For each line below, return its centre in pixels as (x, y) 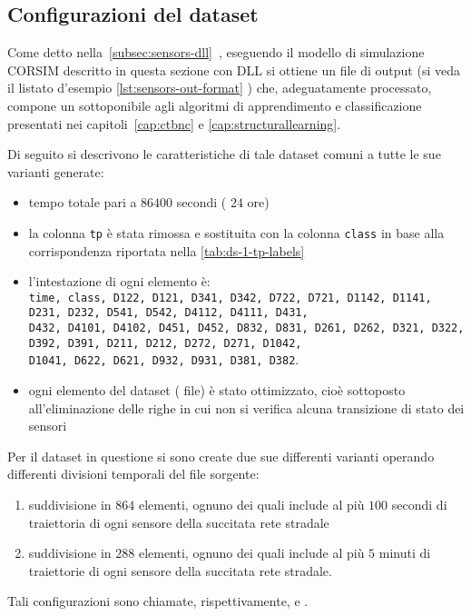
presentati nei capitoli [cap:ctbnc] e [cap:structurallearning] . (174, 123)
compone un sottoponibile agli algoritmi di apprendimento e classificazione (215, 105)
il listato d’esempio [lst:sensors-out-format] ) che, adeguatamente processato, (220, 88)
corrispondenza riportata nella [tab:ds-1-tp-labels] (167, 250)
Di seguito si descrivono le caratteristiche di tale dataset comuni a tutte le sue (224, 154)
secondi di (419, 505)
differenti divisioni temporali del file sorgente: (133, 474)
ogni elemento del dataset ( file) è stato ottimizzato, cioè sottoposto (217, 390)
